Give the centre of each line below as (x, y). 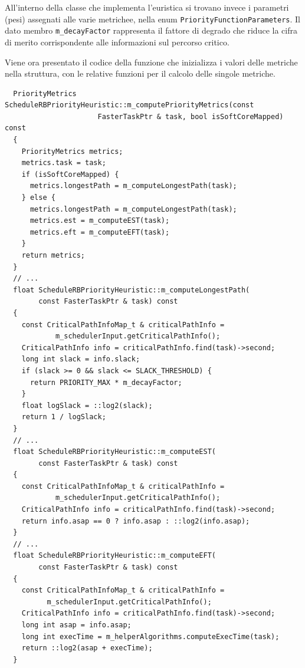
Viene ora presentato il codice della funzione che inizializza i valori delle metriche (151, 62)
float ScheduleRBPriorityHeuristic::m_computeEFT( (114, 556)
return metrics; (53, 255)
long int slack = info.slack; (81, 359)
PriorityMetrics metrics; (72, 151)
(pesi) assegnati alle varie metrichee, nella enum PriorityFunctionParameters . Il (153, 19)
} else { (38, 198)
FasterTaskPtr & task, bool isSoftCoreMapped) (191, 116)
